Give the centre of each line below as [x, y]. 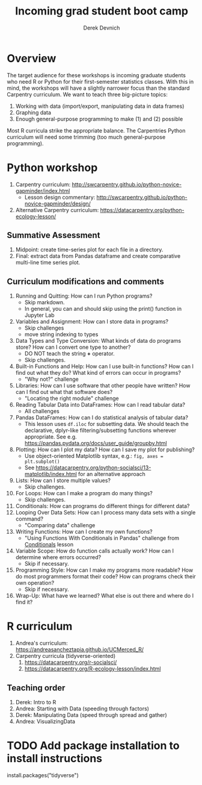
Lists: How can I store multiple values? [63, 481]
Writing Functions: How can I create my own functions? [84, 532]
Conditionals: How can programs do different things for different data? [103, 506]
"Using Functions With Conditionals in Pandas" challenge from [102, 538]
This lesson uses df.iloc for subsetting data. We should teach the [106, 424]
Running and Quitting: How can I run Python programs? [84, 296]
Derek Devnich [102, 28]
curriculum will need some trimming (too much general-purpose [86, 137]
